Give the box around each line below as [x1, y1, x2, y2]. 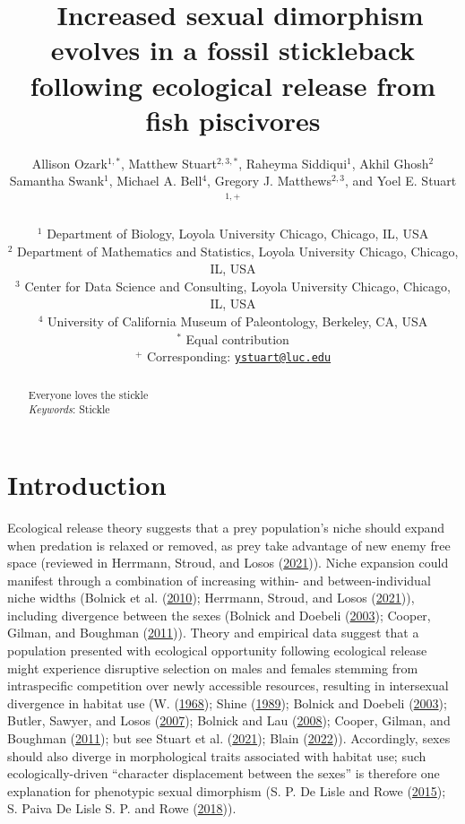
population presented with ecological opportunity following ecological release [7, 641, 427, 660]
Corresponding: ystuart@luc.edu [146, 347, 332, 366]
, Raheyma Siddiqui [238, 153, 348, 172]
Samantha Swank [9, 171, 105, 190]
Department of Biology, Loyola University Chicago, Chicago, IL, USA [47, 224, 429, 243]
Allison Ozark [31, 153, 108, 172]
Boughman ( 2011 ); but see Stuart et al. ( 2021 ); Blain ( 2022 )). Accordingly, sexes [7, 729, 451, 748]
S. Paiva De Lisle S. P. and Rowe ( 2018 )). [7, 799, 237, 818]
